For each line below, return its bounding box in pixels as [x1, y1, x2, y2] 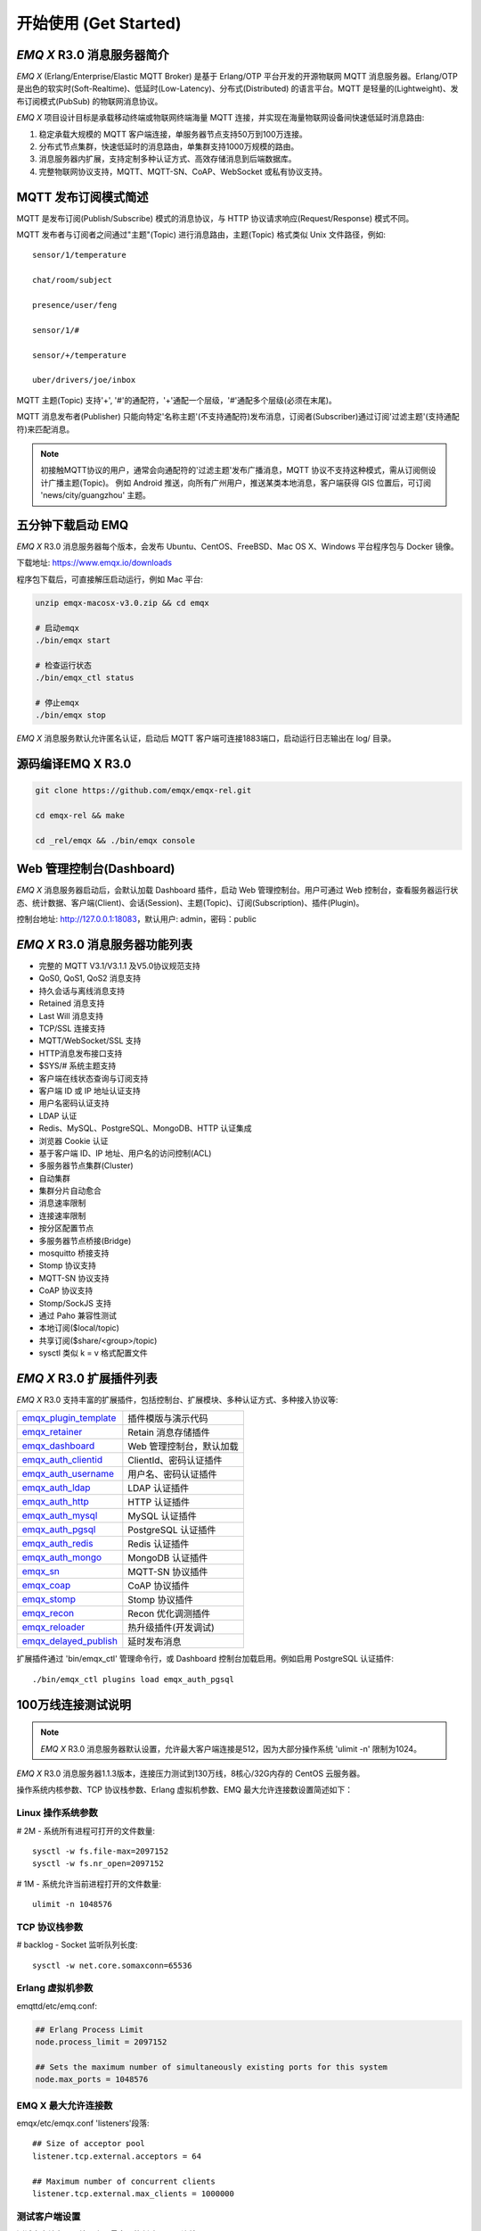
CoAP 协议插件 [127, 1580, 190, 1592]
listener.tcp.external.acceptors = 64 [32, 2151, 202, 2161]
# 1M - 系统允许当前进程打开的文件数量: [16, 1879, 162, 1889]
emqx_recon [21, 1607, 75, 1620]
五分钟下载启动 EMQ [16, 518, 129, 533]
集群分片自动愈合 [38, 1185, 102, 1196]
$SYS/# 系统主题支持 [38, 1060, 117, 1071]
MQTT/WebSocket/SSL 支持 [38, 1035, 142, 1046]
